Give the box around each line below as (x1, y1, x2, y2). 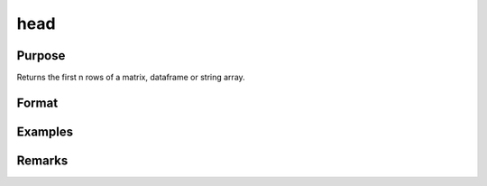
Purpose (16, 48, 66, 63)
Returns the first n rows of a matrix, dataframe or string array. (16, 72, 245, 83)
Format (16, 95, 59, 110)
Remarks (16, 153, 69, 168)
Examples (16, 124, 74, 139)
